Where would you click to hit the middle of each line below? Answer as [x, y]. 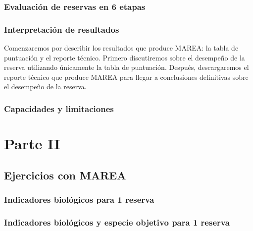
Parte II [32, 144]
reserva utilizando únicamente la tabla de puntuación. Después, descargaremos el [126, 67]
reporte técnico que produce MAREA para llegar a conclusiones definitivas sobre [126, 77]
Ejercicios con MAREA [65, 175]
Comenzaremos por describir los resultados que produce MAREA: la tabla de [121, 48]
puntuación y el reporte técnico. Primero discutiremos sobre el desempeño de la [125, 57]
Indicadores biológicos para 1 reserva [79, 199]
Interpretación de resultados [62, 29]
